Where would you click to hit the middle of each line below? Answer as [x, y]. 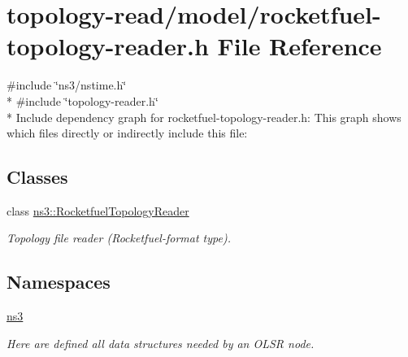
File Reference [299, 46]
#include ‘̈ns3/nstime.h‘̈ [67, 85]
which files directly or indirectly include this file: [127, 133]
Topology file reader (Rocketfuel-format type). [119, 238]
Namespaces [59, 282]
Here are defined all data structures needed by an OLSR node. [161, 343]
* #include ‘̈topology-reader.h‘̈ [82, 100]
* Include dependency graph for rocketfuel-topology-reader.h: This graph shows [204, 117]
